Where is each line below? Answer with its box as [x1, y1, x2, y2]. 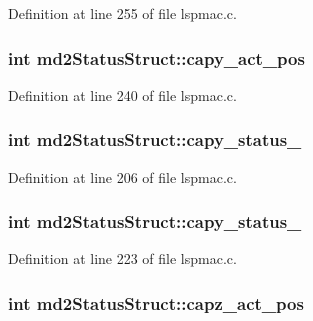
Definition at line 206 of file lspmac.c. [8, 166, 237, 187]
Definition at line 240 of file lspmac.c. [8, 84, 237, 105]
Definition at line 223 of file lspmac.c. [8, 248, 237, 269]
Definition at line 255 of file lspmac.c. [8, 3, 237, 23]
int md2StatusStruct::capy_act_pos [8, 45, 305, 70]
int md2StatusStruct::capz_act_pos [8, 290, 304, 315]
